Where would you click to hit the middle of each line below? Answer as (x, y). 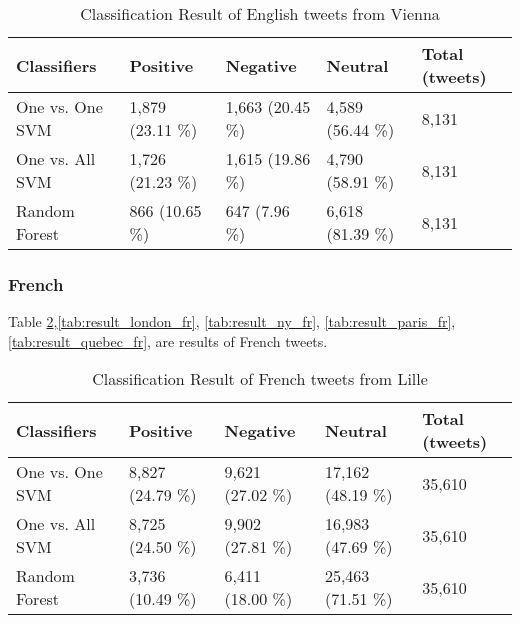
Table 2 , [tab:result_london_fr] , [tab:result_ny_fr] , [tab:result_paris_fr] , (232, 321)
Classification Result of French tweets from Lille (260, 379)
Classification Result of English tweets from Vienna (260, 13)
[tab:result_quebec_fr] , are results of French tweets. (168, 340)
